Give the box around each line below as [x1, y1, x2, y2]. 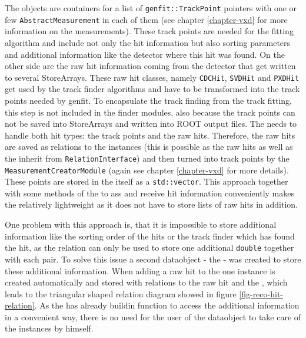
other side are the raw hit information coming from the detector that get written [5, 60, 296, 72]
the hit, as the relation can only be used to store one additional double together [5, 241, 294, 254]
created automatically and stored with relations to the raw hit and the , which [5, 276, 288, 288]
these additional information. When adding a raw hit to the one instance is [5, 264, 275, 277]
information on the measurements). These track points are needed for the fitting [5, 25, 294, 37]
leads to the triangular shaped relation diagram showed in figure [5, 287, 237, 300]
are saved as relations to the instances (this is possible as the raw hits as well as [5, 140, 293, 153]
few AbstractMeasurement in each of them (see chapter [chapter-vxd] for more [5, 13, 288, 25]
